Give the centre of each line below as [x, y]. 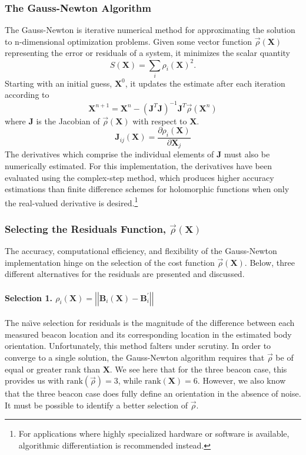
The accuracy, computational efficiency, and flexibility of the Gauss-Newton [141, 251]
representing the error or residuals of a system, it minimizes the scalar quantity [147, 53]
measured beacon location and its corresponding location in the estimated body [148, 334]
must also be [247, 154]
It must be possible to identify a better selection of [97, 405]
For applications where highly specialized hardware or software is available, [154, 433]
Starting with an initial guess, [59, 83]
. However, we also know [242, 380]
